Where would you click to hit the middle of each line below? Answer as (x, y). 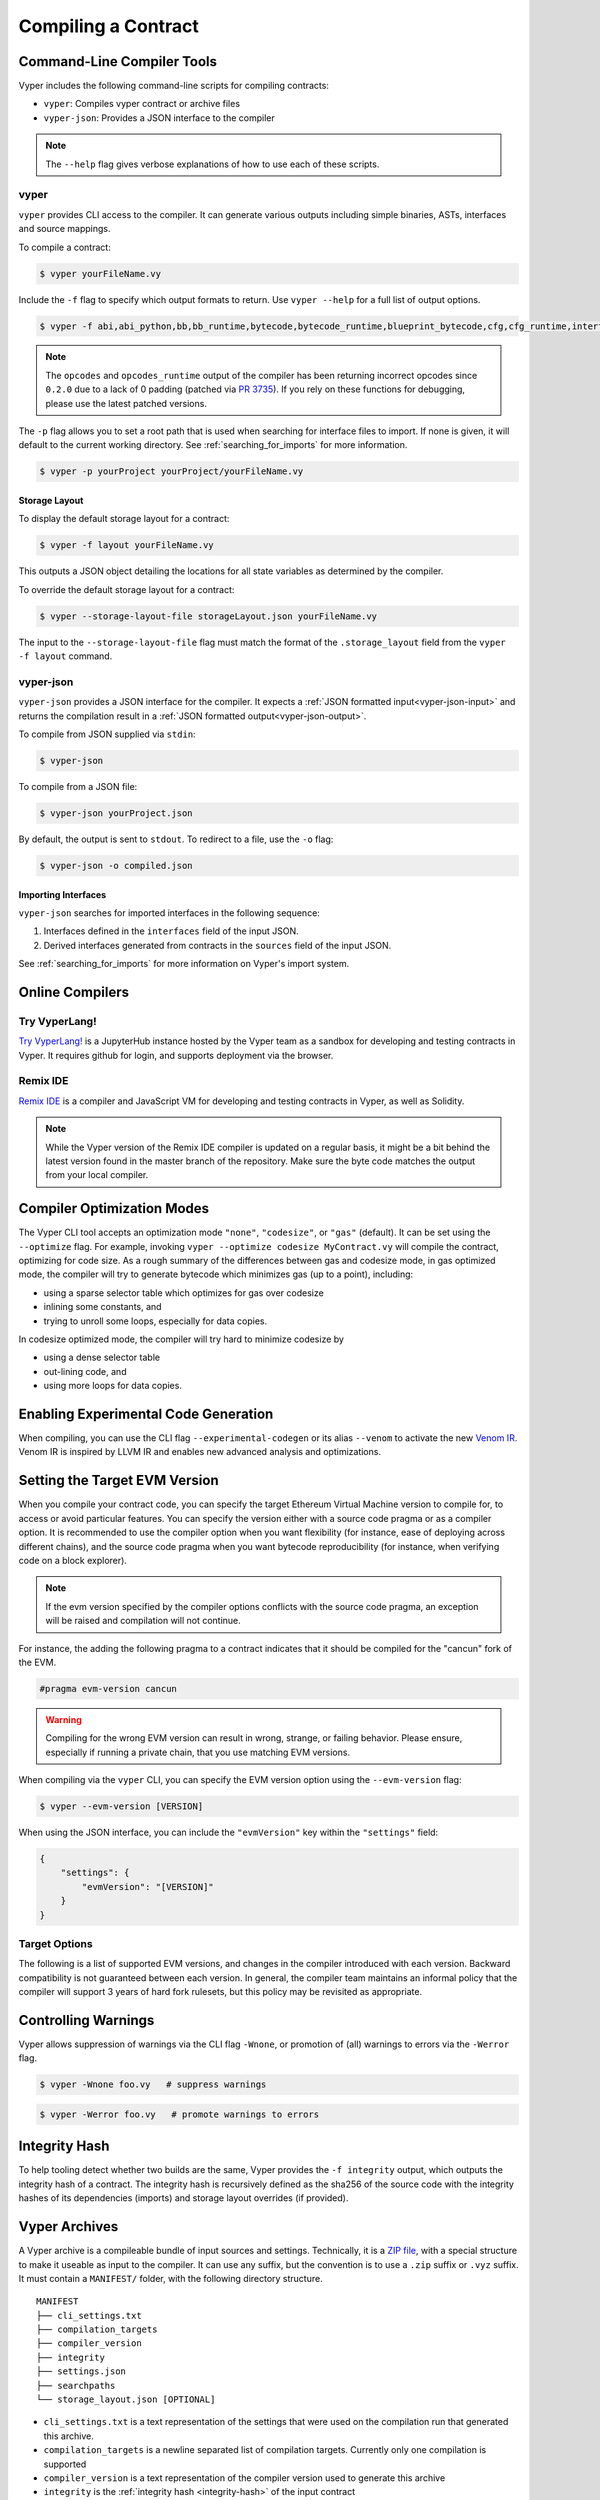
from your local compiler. (97, 1175)
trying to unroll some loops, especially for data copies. (155, 1321)
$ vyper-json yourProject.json (116, 813)
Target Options (56, 1943)
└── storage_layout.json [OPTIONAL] (126, 2399)
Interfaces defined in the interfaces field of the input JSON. (171, 931)
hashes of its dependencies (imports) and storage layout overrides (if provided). (183, 2198)
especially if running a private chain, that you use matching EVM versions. (197, 1752)
